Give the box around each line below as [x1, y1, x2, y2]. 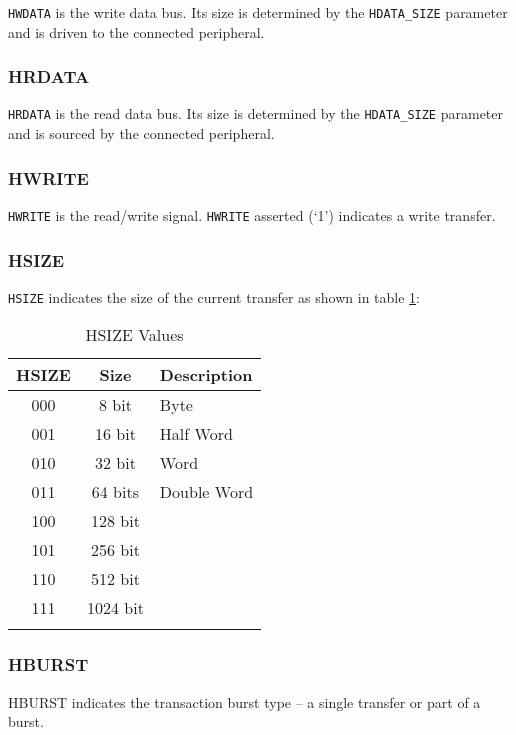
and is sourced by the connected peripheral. [8, 123, 275, 144]
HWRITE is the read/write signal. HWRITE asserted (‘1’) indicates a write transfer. [8, 204, 496, 225]
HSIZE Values [85, 323, 184, 347]
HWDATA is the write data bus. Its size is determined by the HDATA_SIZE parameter [8, 2, 508, 22]
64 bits [91, 480, 139, 504]
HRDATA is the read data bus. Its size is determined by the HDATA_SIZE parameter [8, 103, 503, 124]
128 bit [90, 509, 140, 533]
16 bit [94, 422, 136, 446]
